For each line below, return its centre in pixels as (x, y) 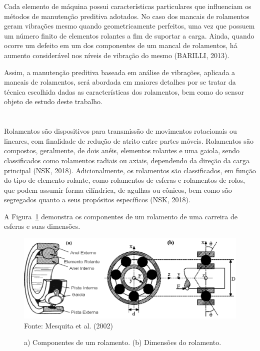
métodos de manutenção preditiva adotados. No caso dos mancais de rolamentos (127, 16)
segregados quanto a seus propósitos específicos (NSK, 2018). (97, 200)
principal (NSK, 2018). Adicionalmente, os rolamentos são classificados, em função (130, 170)
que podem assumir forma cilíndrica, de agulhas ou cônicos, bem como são (118, 190)
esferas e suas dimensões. (42, 226)
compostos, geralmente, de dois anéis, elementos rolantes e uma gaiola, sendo (122, 150)
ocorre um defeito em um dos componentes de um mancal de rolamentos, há (121, 45)
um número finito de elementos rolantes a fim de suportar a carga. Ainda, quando (129, 35)
